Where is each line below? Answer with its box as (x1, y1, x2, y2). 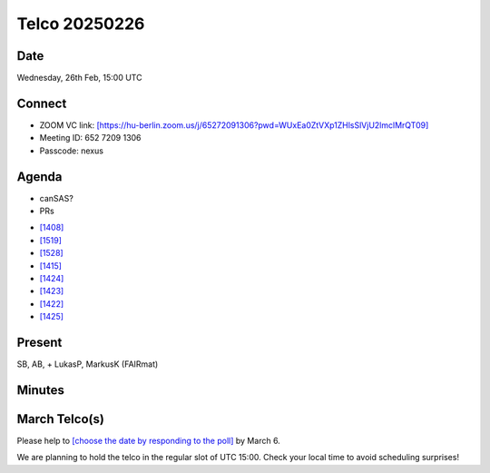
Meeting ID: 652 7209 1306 (39, 133, 142, 143)
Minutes (16, 382, 65, 398)
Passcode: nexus (39, 145, 104, 156)
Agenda (16, 169, 63, 184)
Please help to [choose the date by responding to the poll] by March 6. (16, 436, 280, 446)
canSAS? (39, 192, 74, 203)
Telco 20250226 (16, 14, 145, 34)
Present (16, 334, 63, 350)
